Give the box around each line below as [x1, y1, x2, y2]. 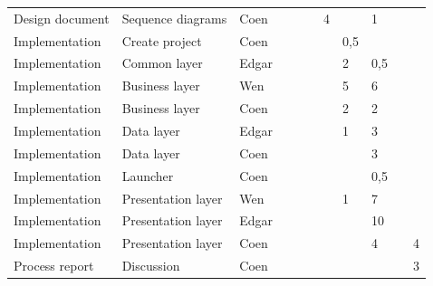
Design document [14, 8, 110, 27]
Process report [14, 256, 94, 275]
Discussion [121, 256, 180, 275]
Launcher [121, 166, 174, 185]
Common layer [121, 53, 203, 72]
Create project [121, 31, 202, 50]
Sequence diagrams [121, 8, 227, 27]
